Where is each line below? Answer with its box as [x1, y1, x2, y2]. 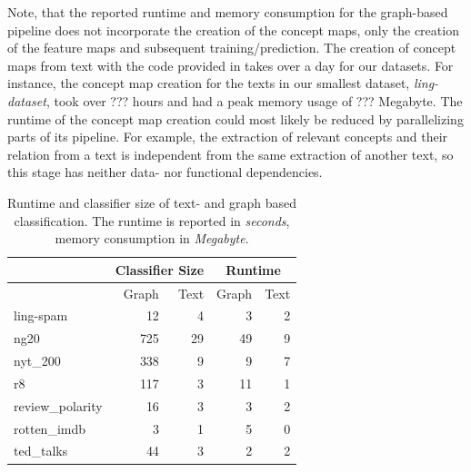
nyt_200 [14, 351, 61, 370]
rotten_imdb [14, 418, 86, 438]
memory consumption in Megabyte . [55, 229, 249, 248]
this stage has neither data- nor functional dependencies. [7, 162, 323, 182]
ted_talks [14, 441, 68, 460]
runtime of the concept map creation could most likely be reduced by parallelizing [7, 109, 464, 128]
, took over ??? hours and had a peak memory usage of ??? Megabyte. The [45, 91, 463, 110]
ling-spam [14, 306, 68, 325]
